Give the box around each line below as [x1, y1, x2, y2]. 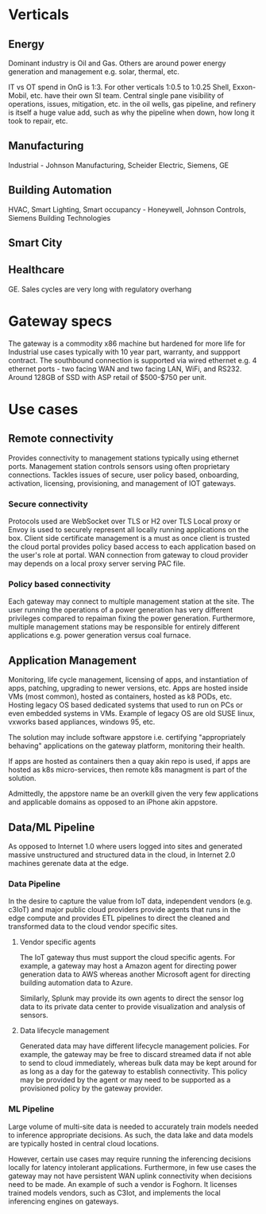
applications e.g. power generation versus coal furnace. [8, 631, 191, 640]
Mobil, [8, 91, 29, 100]
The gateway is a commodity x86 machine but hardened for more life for [8, 339, 246, 348]
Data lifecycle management [19, 1026, 110, 1036]
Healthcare [8, 263, 65, 276]
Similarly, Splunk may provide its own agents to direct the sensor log [19, 993, 244, 1003]
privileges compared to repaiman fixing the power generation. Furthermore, [8, 613, 256, 623]
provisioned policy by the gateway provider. [19, 1083, 164, 1093]
